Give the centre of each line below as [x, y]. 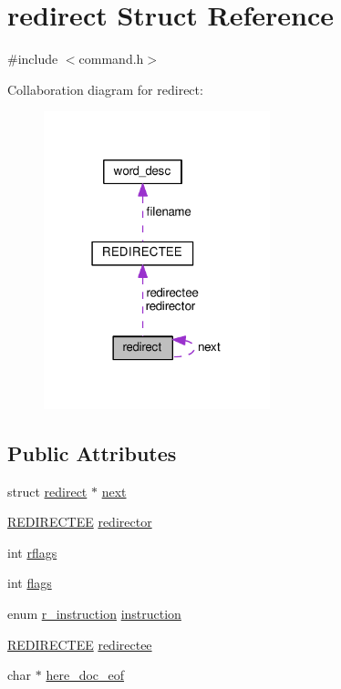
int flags [30, 583]
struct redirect [47, 491]
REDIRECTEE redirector [80, 522]
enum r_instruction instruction [94, 614]
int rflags [32, 552]
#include [33, 59]
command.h [111, 59]
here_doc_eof [85, 675]
